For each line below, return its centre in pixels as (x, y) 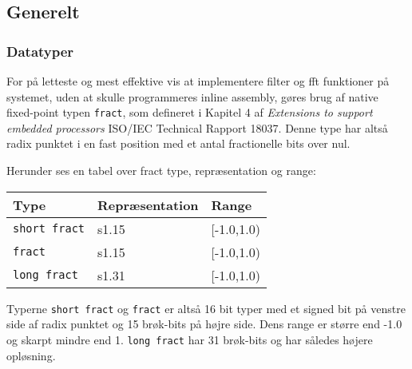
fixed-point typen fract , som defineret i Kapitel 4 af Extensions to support (190, 112)
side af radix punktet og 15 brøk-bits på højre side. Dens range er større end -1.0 (204, 324)
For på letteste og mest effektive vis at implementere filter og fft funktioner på (198, 81)
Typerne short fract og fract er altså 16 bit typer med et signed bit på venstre (206, 308)
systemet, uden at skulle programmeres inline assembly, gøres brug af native (192, 96)
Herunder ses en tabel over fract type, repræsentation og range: (161, 171)
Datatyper (40, 51)
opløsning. (31, 355)
